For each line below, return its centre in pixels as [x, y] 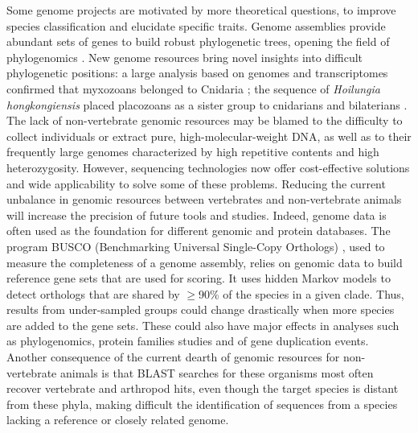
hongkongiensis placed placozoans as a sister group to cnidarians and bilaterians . [207, 104]
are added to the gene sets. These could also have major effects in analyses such [203, 325]
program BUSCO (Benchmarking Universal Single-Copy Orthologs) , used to [196, 246]
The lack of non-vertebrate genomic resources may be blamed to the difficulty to [205, 120]
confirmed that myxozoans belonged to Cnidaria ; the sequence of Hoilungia [193, 88]
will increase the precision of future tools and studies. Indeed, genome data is [197, 214]
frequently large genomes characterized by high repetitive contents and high [193, 152]
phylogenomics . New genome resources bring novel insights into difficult [185, 57]
